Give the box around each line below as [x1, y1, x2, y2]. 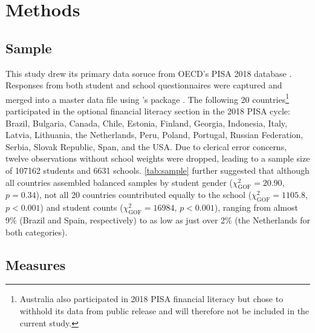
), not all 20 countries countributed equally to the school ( [36, 188, 252, 201]
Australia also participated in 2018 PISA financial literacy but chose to [19, 292, 284, 305]
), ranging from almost [214, 201, 298, 214]
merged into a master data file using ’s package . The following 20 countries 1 [5, 91, 290, 105]
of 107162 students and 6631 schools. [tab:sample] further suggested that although [5, 163, 310, 176]
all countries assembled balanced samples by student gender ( [5, 176, 233, 188]
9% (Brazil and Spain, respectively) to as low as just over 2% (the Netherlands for [5, 213, 310, 226]
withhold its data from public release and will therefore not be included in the [19, 304, 310, 317]
